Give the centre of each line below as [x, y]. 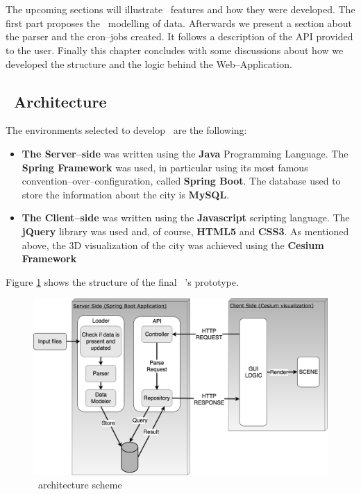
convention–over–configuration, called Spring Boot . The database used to [181, 181]
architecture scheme [80, 485]
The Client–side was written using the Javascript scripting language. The [186, 218]
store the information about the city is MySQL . [126, 194]
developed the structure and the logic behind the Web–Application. [149, 63]
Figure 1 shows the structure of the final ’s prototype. [122, 281]
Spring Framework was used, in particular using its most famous [165, 167]
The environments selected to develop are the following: [126, 130]
